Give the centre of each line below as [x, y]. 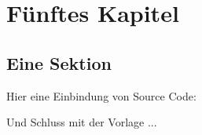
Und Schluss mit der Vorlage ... [82, 122]
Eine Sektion [59, 62]
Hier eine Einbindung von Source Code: [101, 95]
